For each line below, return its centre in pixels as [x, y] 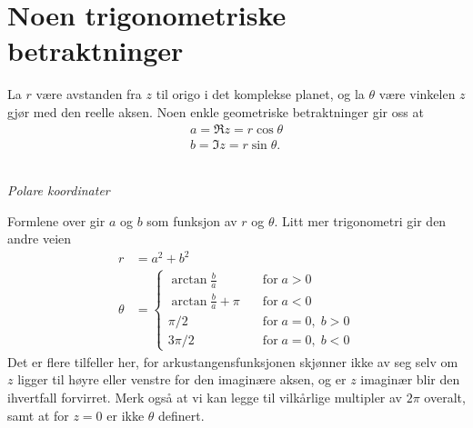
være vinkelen [417, 94]
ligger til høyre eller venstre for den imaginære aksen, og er [182, 379]
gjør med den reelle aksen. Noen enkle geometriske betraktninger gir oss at [216, 111]
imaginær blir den [410, 379]
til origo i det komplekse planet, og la [260, 94]
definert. [181, 415]
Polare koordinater [59, 190]
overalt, [445, 397]
